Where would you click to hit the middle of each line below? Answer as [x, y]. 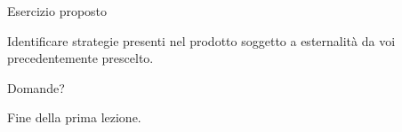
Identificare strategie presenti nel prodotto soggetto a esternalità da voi [201, 40]
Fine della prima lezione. [74, 117]
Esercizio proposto [57, 11]
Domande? [36, 87]
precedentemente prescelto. [80, 58]
